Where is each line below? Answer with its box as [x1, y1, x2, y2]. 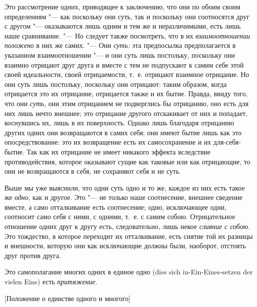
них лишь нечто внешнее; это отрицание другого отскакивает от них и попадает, [4, 108, 248, 118]
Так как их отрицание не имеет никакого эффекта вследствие [26, 146, 211, 156]
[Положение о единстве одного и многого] [4, 293, 131, 303]
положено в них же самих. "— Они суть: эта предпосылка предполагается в [4, 40, 236, 50]
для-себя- [213, 137, 241, 147]
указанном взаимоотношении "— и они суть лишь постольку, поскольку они [4, 49, 235, 60]
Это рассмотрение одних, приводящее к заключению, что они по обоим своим [4, 1, 241, 11]
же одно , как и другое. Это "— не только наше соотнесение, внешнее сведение [4, 192, 243, 202]
